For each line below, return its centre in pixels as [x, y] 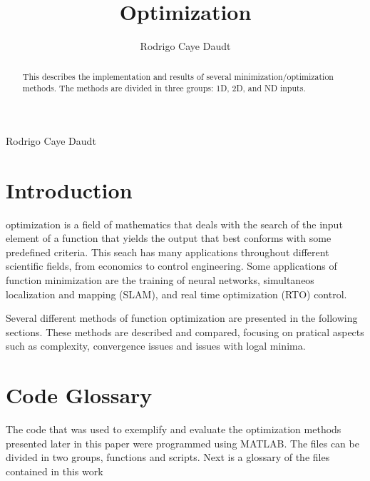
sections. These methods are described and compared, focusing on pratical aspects [185, 331]
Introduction [69, 189]
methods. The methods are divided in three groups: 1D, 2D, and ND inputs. [164, 88]
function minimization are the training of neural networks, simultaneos [160, 279]
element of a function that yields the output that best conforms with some [169, 238]
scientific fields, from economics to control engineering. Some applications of [171, 266]
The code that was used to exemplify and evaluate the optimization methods [174, 429]
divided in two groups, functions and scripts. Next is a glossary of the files [168, 457]
